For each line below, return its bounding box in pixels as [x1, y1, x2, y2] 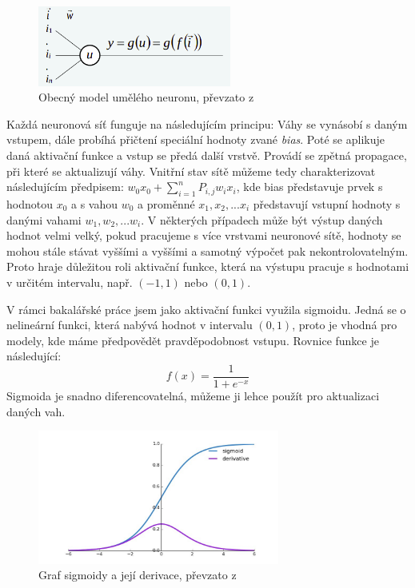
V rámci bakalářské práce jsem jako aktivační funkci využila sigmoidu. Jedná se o [6, 300, 406, 317]
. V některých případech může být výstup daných [141, 211, 383, 228]
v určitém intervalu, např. [6, 274, 133, 290]
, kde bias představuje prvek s [236, 178, 383, 195]
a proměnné [138, 196, 195, 213]
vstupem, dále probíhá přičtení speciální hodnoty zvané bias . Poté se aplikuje [6, 131, 385, 148]
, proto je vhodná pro [292, 316, 397, 333]
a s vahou [71, 196, 118, 213]
